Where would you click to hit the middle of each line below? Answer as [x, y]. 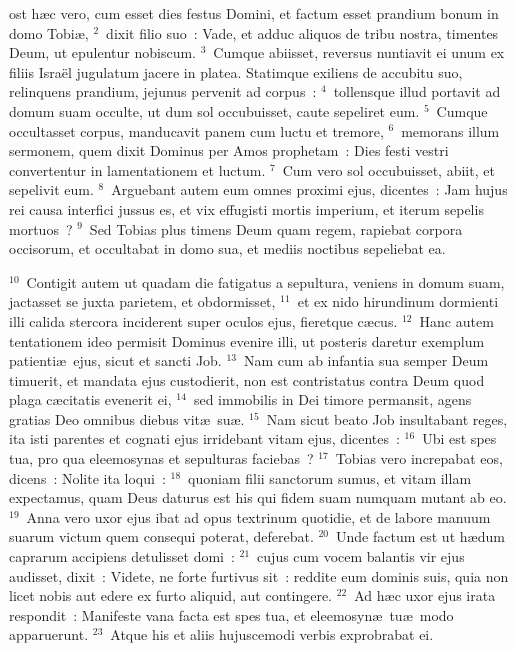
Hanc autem [456, 320]
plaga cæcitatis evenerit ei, [90, 399]
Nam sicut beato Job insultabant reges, [387, 418]
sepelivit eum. [51, 189]
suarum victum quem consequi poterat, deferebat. [161, 536]
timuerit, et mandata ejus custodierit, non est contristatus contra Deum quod [247, 379]
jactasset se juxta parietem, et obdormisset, [142, 301]
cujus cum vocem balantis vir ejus [361, 556]
